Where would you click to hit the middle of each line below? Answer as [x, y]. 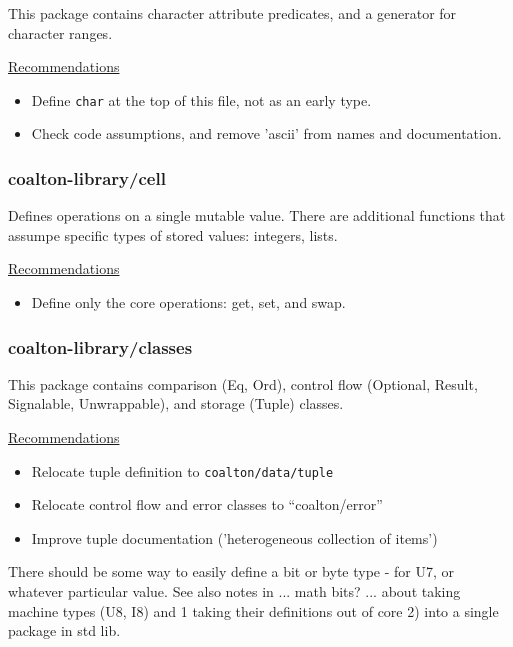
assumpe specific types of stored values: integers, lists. [173, 234]
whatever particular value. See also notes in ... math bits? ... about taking [234, 591]
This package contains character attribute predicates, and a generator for [232, 13]
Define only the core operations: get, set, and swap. [188, 302]
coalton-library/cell [87, 177]
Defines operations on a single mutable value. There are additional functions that [257, 215]
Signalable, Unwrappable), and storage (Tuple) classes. [176, 403]
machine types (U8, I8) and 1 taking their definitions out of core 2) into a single [253, 610]
